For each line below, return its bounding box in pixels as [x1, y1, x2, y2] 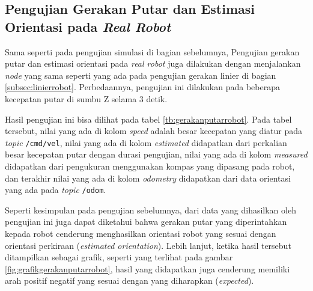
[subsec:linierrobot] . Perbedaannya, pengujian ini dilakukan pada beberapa [5, 81, 280, 93]
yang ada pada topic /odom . [5, 183, 106, 196]
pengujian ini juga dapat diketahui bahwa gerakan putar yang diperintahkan [5, 215, 287, 228]
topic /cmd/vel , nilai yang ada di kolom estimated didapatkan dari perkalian [5, 136, 287, 149]
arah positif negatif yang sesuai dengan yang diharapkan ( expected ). [5, 274, 254, 287]
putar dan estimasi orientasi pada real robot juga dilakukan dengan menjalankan [5, 57, 301, 70]
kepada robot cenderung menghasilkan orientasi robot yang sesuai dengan [5, 227, 276, 240]
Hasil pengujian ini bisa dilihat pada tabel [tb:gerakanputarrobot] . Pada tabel [5, 112, 292, 125]
